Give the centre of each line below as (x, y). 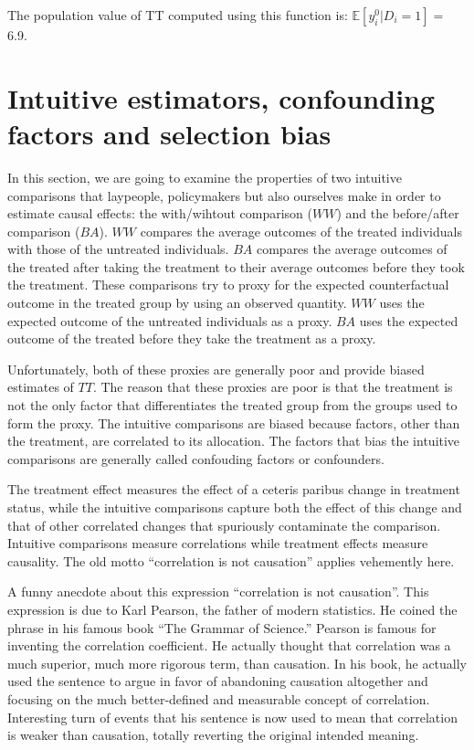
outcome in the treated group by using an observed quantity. (177, 303)
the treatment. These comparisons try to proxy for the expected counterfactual (228, 285)
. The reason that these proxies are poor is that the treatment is (273, 387)
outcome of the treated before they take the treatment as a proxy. (192, 338)
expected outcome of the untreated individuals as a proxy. (170, 320)
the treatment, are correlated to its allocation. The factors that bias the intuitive (234, 441)
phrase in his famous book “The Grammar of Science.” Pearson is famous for (222, 627)
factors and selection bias (169, 133)
